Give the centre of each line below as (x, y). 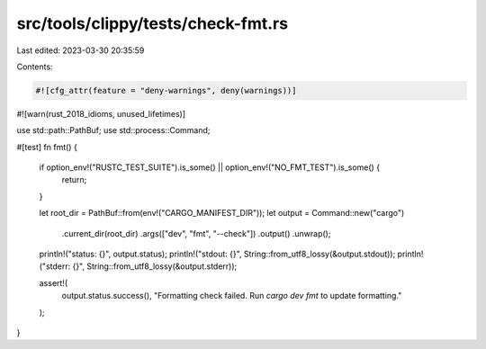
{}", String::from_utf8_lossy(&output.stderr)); (155, 266)
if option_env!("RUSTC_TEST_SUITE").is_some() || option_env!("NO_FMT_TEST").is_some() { (210, 167)
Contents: (35, 67)
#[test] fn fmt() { (47, 147)
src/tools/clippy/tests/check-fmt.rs (152, 23)
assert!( (54, 282)
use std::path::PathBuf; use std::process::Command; (113, 130)
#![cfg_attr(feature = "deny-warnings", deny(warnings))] (166, 90)
